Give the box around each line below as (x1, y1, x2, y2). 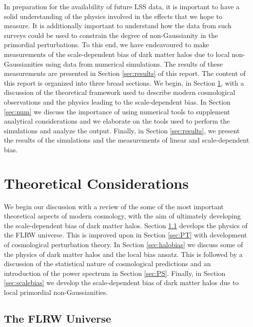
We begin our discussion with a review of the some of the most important (4, 201, 224, 211)
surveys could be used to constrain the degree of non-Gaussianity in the (4, 30, 218, 40)
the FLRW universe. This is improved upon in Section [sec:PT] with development (4, 230, 247, 240)
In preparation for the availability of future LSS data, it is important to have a (4, 1, 240, 11)
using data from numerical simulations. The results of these (45, 58, 223, 69)
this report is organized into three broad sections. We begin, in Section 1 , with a (4, 77, 244, 88)
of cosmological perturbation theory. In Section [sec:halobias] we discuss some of (4, 239, 243, 249)
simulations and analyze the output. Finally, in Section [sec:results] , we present (4, 125, 240, 135)
